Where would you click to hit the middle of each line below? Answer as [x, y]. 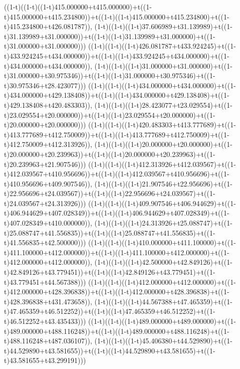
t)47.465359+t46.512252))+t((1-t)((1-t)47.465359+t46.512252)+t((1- [110, 311]
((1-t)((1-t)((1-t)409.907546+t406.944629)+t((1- [162, 203]
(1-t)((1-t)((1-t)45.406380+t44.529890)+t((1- [163, 341]
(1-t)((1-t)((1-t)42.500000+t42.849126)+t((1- [163, 262]
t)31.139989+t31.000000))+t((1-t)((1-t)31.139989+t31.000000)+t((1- [110, 36]
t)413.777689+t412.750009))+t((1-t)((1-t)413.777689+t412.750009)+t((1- [117, 134]
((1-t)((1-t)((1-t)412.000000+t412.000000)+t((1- [162, 282]
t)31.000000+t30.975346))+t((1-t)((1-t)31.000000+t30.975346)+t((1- [110, 75]
